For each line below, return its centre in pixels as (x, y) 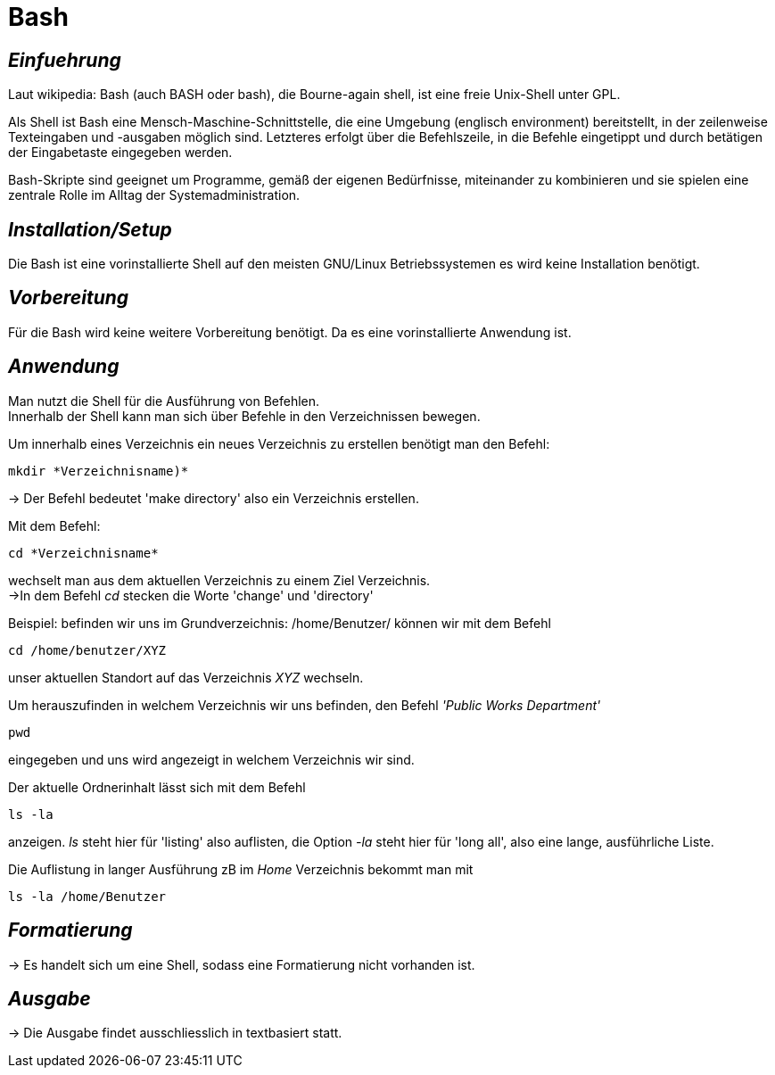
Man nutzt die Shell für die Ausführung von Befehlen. (164, 401)
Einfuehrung (65, 60)
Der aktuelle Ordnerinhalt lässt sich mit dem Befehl (157, 787)
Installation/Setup (90, 229)
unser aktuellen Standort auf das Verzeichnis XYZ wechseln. (186, 677)
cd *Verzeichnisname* (83, 553)
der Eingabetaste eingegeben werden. (120, 153)
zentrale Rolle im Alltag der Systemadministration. (154, 195)
